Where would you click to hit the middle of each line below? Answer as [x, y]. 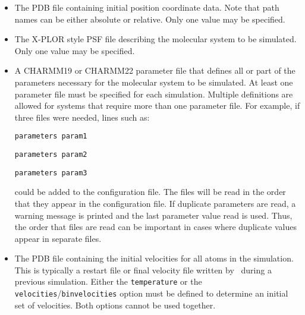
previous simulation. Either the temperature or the [108, 281]
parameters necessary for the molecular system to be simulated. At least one [154, 82]
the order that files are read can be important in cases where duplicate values [155, 227]
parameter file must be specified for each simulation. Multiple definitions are [154, 94]
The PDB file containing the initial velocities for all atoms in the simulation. [154, 258]
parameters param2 [51, 155]
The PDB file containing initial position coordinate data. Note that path [147, 7]
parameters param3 [51, 173]
